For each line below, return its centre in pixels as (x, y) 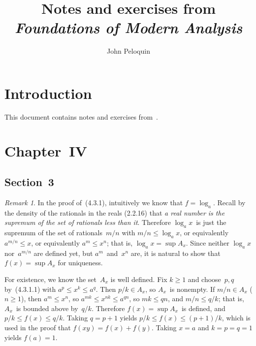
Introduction (48, 93)
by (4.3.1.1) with (30, 289)
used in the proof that (38, 327)
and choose (204, 279)
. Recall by (229, 203)
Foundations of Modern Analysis (128, 28)
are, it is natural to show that (176, 253)
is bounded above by (47, 308)
